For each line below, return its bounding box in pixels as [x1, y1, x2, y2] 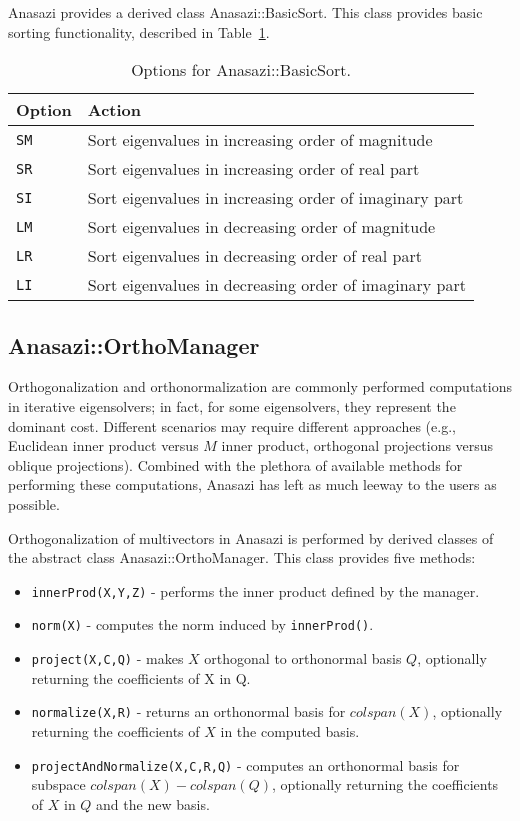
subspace [31, 774, 86, 795]
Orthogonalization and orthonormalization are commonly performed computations [8, 376, 512, 397]
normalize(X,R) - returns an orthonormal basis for [31, 701, 346, 722]
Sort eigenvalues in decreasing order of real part [87, 244, 422, 268]
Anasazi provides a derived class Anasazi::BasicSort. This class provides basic [8, 2, 483, 22]
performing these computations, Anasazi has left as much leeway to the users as [8, 474, 497, 495]
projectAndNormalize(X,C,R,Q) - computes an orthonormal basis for [31, 754, 460, 775]
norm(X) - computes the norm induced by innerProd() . [31, 614, 374, 635]
